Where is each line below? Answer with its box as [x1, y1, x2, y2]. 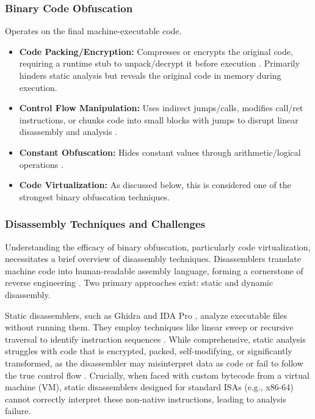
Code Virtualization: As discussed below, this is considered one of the [19, 178, 291, 191]
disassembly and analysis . [19, 125, 118, 138]
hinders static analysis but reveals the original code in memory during [19, 69, 281, 81]
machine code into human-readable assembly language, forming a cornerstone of [5, 264, 303, 277]
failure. [5, 404, 31, 417]
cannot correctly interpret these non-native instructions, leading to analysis [5, 392, 286, 405]
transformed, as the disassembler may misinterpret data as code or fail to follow [5, 356, 303, 369]
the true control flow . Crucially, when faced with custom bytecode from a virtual [5, 368, 310, 381]
